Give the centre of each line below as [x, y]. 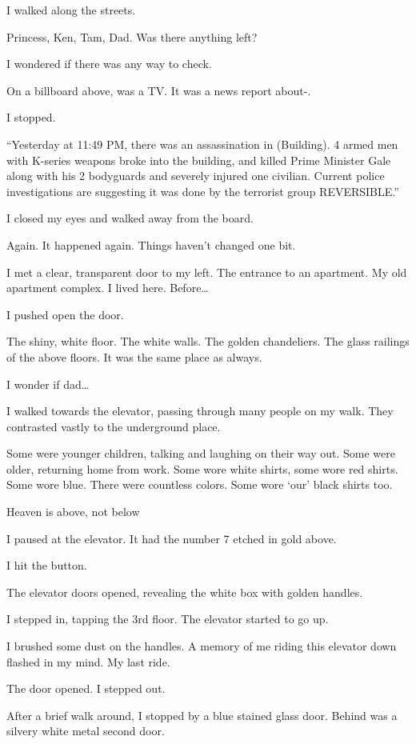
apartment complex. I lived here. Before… [108, 288]
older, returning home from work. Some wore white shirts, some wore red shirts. [202, 468]
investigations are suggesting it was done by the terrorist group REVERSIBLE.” [203, 191]
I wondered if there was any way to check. [109, 64]
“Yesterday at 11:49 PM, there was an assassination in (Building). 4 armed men [202, 144]
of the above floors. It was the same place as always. [134, 356]
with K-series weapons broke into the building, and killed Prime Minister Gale [199, 160]
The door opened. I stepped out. [86, 688]
